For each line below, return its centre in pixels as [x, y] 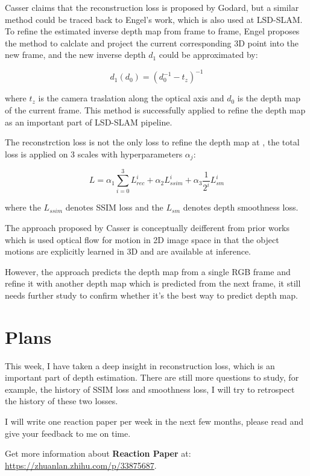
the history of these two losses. [62, 401]
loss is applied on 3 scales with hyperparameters [94, 154]
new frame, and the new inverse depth [75, 55]
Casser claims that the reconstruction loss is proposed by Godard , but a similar [152, 7]
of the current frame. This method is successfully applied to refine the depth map [155, 110]
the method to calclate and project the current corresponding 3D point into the [152, 43]
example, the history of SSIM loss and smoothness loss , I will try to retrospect [150, 389]
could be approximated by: [208, 55]
